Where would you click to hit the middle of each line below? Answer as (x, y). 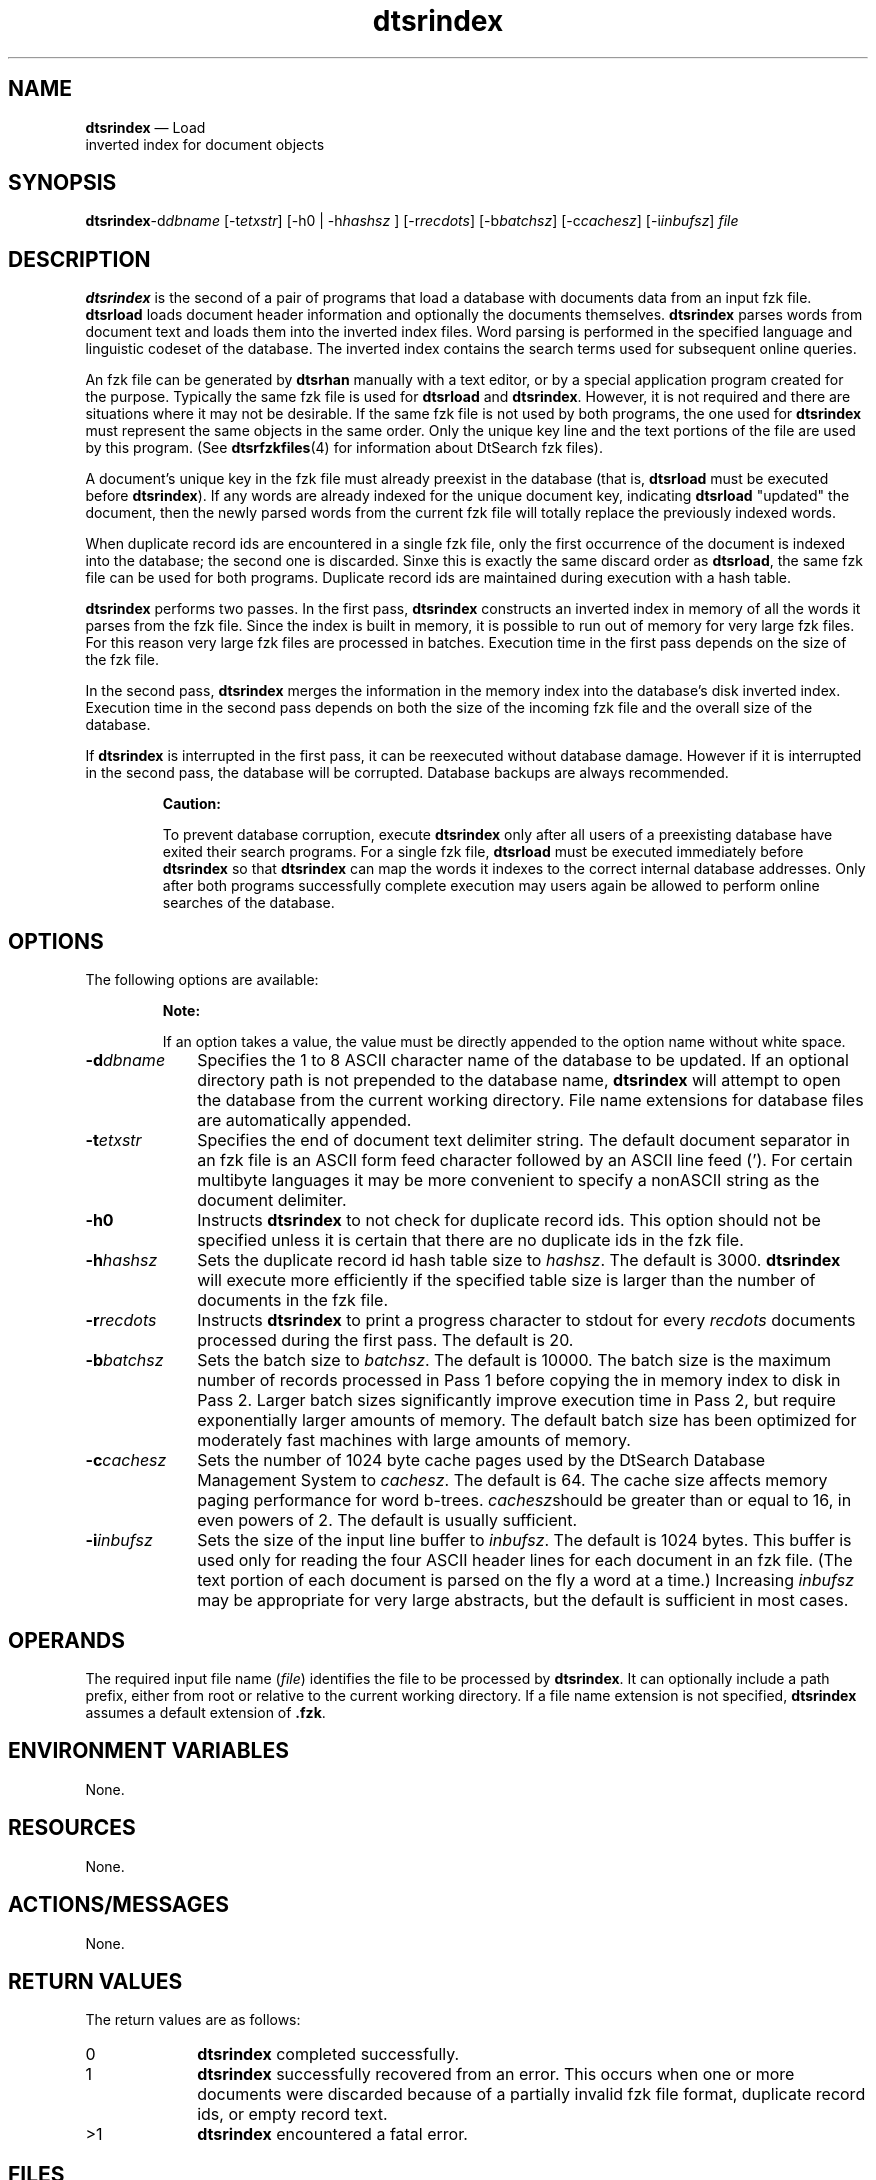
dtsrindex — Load (145, 127)
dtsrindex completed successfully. (328, 2054)
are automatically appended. (304, 1120)
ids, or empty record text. (292, 2114)
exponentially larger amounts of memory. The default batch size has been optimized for (527, 1420)
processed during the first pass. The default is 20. (385, 1340)
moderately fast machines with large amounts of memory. (414, 1440)
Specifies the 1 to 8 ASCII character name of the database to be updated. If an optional (523, 1060)
